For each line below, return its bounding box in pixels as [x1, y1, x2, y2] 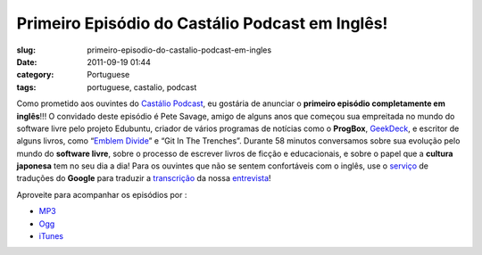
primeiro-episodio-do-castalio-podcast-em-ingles [87, 45, 272, 55]
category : [16, 70, 54, 80]
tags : [16, 81, 37, 93]
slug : [16, 45, 36, 55]
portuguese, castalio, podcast [87, 81, 197, 93]
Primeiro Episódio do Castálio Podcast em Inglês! [16, 13, 388, 33]
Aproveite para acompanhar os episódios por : [16, 189, 187, 200]
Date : [16, 56, 37, 67]
